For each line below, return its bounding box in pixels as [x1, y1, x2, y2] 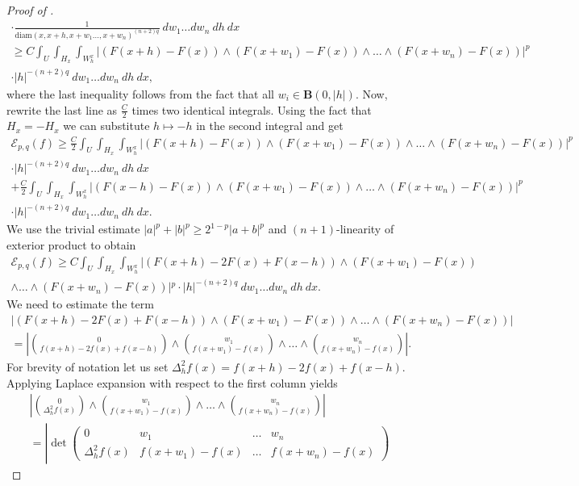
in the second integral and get [196, 117, 344, 134]
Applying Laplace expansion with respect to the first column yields [6, 374, 338, 391]
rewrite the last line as [6, 101, 118, 118]
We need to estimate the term [6, 295, 154, 312]
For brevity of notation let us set [6, 358, 169, 375]
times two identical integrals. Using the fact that [131, 101, 372, 118]
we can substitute [63, 117, 150, 134]
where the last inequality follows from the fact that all [6, 85, 274, 102]
